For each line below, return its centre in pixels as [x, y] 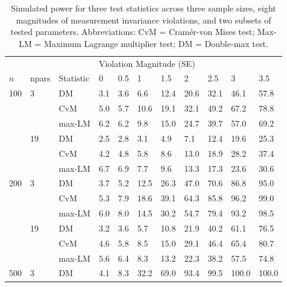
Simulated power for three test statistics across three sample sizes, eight [143, 8]
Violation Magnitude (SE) [147, 63]
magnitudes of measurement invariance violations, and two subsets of [143, 20]
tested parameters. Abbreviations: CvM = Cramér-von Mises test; [133, 32]
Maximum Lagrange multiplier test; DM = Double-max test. [156, 43]
